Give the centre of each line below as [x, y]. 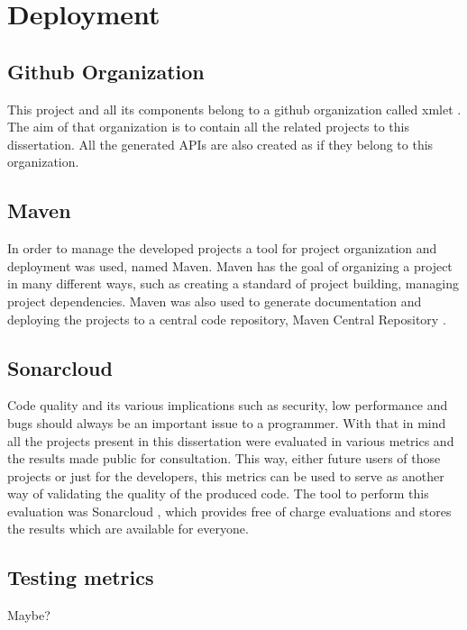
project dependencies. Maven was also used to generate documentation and [215, 301]
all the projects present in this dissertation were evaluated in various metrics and [231, 440]
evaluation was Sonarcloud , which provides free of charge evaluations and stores [229, 511]
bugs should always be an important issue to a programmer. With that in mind [227, 422]
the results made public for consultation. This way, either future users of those [224, 458]
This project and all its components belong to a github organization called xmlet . [234, 109]
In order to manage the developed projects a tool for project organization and [222, 248]
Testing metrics [81, 577]
